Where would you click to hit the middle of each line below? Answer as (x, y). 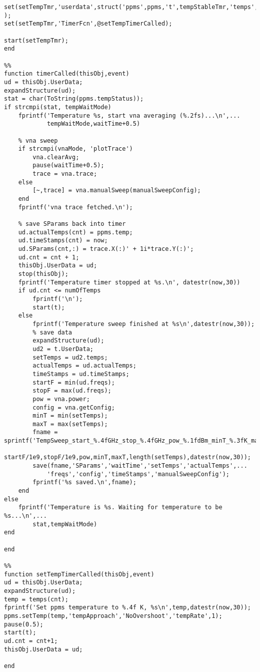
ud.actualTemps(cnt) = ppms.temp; (75, 232)
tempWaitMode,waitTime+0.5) (93, 124)
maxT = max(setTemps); (70, 424)
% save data (52, 332)
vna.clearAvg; (56, 157)
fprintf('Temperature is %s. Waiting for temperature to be (120, 508)
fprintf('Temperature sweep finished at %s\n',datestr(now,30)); (144, 324)
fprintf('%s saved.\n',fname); (84, 482)
